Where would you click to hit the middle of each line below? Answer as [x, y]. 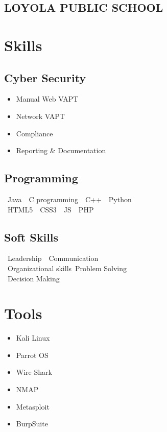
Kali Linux [33, 338]
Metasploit [33, 406]
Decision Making [33, 278]
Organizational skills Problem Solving [67, 268]
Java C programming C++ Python [69, 199]
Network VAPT [40, 116]
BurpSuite [32, 424]
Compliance [34, 133]
